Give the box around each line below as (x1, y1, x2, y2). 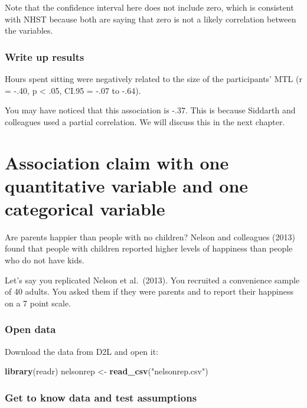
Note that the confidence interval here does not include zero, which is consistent (5, 1, 294, 13)
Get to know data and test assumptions (5, 390, 197, 404)
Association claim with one (5, 150, 229, 174)
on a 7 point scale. (5, 296, 71, 309)
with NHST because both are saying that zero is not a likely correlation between (5, 12, 296, 25)
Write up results (5, 49, 84, 64)
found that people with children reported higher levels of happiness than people (5, 242, 293, 254)
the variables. (5, 24, 53, 37)
